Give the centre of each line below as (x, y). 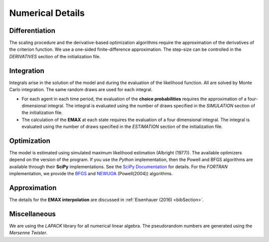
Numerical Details (47, 13)
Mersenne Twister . (28, 233)
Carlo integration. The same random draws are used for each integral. (81, 90)
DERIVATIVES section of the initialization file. (55, 56)
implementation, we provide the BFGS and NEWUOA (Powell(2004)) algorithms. (91, 174)
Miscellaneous (32, 214)
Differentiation (32, 31)
